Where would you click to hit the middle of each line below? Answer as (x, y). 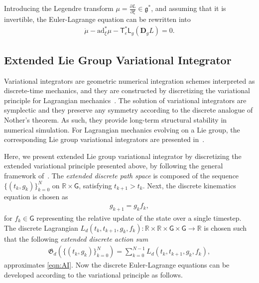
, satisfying (95, 185)
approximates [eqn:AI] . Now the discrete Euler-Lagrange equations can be (117, 265)
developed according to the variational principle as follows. (93, 274)
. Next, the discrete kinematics (189, 185)
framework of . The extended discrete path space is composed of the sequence (122, 175)
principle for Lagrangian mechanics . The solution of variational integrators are (125, 100)
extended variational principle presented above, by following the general (114, 166)
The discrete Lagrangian (41, 227)
